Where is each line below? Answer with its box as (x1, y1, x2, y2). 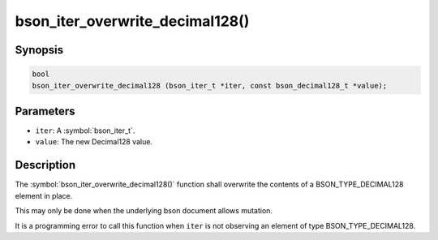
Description (15, 158, 76, 172)
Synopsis (15, 43, 64, 57)
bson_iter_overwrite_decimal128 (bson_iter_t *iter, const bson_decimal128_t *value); (32, 81, 388, 90)
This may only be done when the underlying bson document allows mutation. (15, 206, 273, 216)
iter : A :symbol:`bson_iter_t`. (35, 126, 135, 135)
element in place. (15, 191, 73, 200)
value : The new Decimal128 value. (35, 137, 153, 147)
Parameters (15, 104, 75, 118)
